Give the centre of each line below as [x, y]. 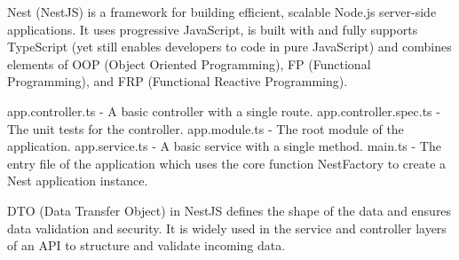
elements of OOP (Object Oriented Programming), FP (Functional [189, 63]
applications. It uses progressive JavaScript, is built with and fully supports [213, 29]
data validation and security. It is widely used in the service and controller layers [227, 228]
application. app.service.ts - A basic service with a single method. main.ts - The [224, 146]
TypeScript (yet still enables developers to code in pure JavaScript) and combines [229, 47]
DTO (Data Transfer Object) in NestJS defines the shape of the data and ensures [229, 210]
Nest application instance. [78, 181]
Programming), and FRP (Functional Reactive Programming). [178, 81]
